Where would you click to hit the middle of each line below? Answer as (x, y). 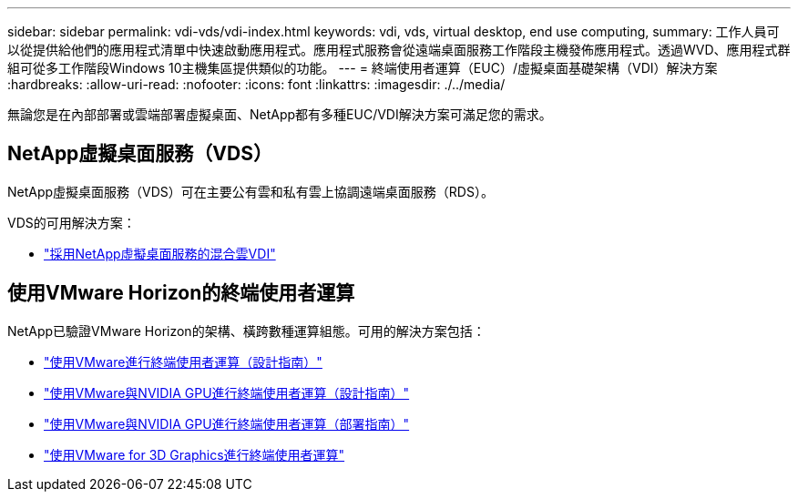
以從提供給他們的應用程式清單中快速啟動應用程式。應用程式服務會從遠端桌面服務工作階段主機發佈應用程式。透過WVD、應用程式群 (399, 50)
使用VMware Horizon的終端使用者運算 (181, 293)
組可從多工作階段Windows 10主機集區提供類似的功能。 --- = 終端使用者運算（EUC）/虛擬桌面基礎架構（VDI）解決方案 (363, 68)
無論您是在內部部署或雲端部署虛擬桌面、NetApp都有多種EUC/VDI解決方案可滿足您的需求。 (280, 114)
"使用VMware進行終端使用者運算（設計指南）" (183, 362)
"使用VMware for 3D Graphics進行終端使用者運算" (194, 454)
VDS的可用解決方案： (72, 222)
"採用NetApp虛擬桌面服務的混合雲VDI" (160, 253)
